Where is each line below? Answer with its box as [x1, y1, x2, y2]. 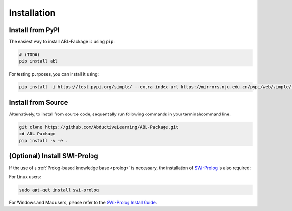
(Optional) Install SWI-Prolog [9, 152, 98, 160]
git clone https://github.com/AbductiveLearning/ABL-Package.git [19, 124, 179, 130]
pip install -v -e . [19, 138, 68, 143]
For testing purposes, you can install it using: [9, 71, 99, 77]
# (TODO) [19, 52, 40, 58]
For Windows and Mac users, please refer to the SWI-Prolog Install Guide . [9, 199, 157, 205]
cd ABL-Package [19, 131, 55, 136]
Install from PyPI [9, 26, 60, 34]
